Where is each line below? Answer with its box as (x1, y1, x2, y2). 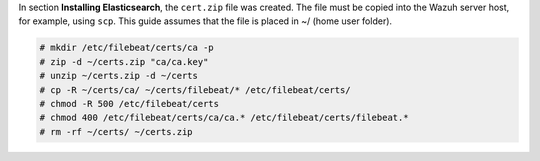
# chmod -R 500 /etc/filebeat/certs (39, 98, 220, 109)
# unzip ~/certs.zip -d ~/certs (39, 70, 199, 82)
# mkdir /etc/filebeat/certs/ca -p (39, 42, 214, 54)
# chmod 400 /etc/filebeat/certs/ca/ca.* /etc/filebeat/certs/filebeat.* (39, 112, 409, 124)
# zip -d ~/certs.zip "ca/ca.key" (39, 56, 209, 67)
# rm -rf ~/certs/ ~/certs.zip (39, 126, 194, 137)
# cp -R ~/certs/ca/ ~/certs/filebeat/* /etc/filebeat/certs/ (39, 84, 351, 95)
